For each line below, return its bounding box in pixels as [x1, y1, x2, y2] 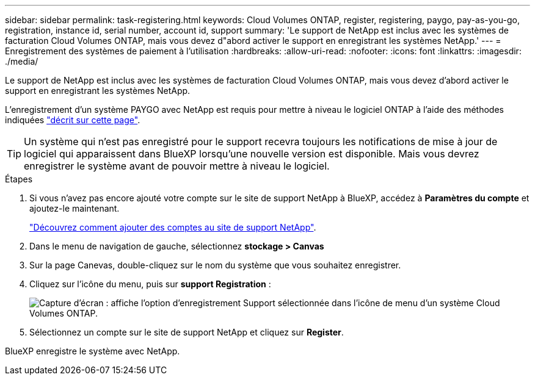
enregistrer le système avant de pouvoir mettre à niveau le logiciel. [24, 160, 330, 172]
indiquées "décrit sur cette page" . [5, 115, 140, 125]
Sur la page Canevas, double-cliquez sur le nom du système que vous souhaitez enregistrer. [29, 260, 401, 270]
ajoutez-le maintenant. [29, 203, 120, 213]
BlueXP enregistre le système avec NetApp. [5, 346, 180, 356]
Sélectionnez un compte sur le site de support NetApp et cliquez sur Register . [29, 327, 344, 337]
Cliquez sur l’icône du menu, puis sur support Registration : [29, 279, 271, 289]
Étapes [5, 174, 33, 184]
